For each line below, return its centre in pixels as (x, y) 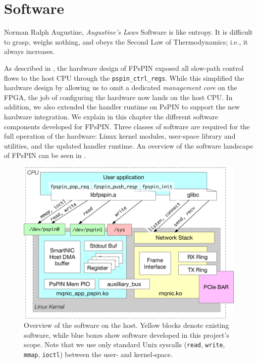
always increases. (29, 51)
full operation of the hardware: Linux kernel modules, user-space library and (120, 136)
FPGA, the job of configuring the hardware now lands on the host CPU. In (118, 97)
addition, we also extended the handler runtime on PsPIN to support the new (122, 107)
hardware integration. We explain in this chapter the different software (111, 116)
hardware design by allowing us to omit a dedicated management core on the (121, 87)
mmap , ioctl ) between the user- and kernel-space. (98, 354)
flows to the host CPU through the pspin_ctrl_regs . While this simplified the (124, 78)
